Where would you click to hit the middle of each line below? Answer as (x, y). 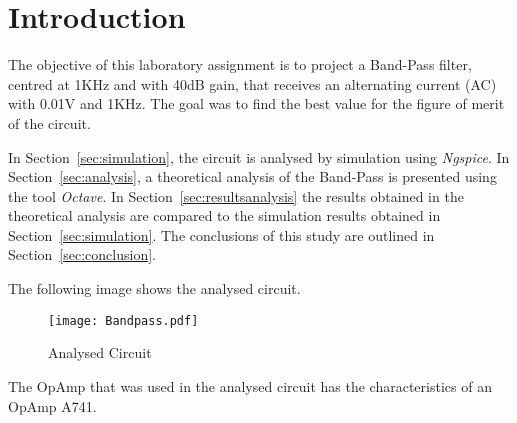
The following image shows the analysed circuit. (154, 288)
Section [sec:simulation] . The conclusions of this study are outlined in (221, 234)
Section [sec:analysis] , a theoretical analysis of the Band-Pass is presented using (252, 176)
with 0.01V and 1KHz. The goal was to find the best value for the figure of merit (256, 103)
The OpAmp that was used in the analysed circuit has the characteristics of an (250, 385)
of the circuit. (49, 122)
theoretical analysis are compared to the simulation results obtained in (224, 215)
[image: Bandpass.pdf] (123, 320)
